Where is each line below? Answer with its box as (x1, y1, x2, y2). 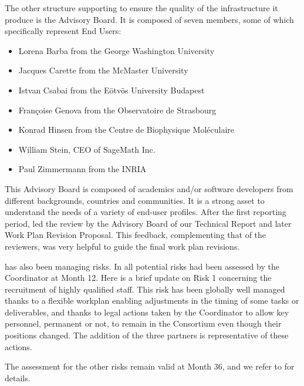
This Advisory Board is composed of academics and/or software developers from (5, 182, 293, 194)
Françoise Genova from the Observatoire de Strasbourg (18, 103, 217, 116)
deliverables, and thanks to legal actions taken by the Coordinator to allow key (5, 306, 289, 318)
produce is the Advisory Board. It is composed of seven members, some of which (5, 13, 294, 25)
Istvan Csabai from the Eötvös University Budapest (18, 83, 205, 96)
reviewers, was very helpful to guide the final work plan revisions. (5, 240, 240, 252)
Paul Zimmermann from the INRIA (18, 163, 147, 175)
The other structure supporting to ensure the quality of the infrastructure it (5, 2, 278, 14)
